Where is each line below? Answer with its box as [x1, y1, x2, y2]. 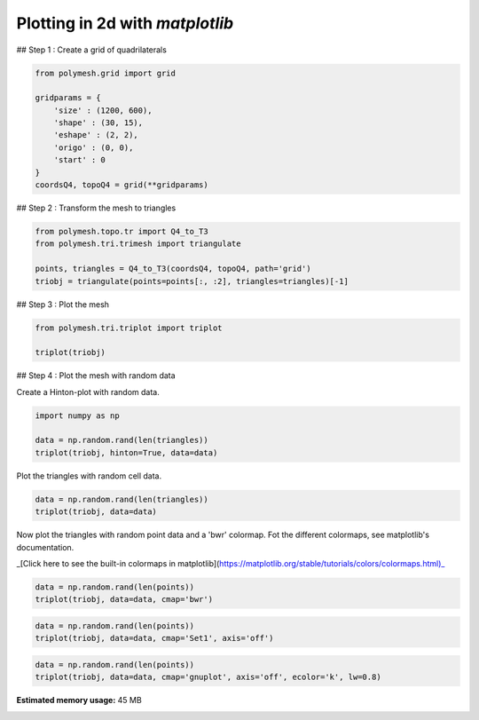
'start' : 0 [53, 155, 106, 165]
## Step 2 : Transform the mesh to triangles [16, 202, 177, 213]
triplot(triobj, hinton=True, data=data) [35, 447, 218, 457]
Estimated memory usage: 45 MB [16, 695, 142, 706]
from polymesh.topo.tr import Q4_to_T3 [35, 226, 208, 237]
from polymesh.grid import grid [35, 67, 177, 78]
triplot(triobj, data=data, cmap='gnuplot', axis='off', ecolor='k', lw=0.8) [35, 672, 381, 683]
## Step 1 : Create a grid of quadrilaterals [16, 44, 168, 55]
